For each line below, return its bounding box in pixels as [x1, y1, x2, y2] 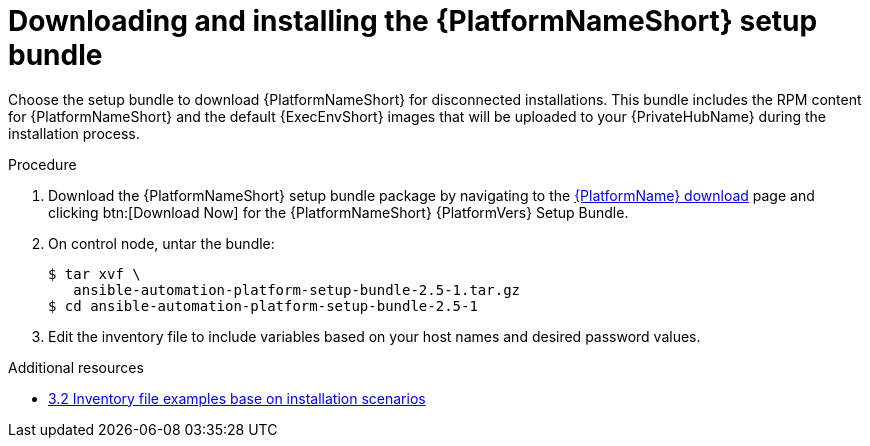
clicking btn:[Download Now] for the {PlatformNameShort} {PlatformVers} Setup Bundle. [48, 203, 629, 221]
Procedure [8, 155, 77, 173]
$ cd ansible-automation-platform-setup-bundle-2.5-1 [48, 297, 478, 314]
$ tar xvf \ [48, 265, 141, 282]
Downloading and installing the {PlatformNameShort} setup [8, 4, 818, 38]
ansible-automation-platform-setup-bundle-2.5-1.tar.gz [73, 281, 521, 298]
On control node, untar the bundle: [48, 234, 275, 252]
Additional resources [8, 358, 144, 376]
